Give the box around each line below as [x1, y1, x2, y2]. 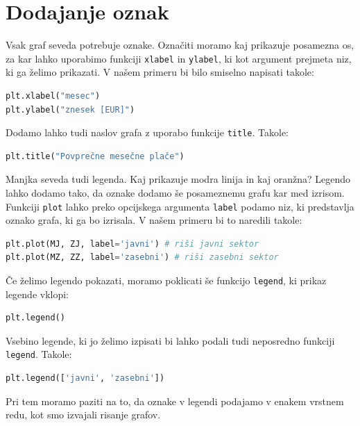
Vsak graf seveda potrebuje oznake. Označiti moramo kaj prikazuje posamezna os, [6, 38, 354, 52]
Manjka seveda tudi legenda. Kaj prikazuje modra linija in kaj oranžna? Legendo [6, 172, 351, 186]
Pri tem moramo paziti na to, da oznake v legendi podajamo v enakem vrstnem [6, 393, 344, 408]
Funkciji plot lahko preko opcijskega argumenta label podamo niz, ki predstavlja [6, 199, 354, 213]
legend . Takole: [6, 347, 72, 361]
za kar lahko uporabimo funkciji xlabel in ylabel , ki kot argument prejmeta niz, [6, 51, 352, 65]
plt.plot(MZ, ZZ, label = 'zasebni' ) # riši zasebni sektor [6, 252, 279, 263]
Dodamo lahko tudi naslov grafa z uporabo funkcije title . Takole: [6, 125, 289, 140]
